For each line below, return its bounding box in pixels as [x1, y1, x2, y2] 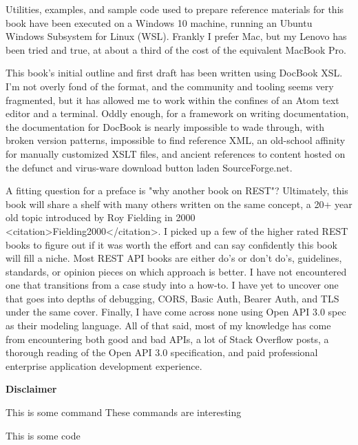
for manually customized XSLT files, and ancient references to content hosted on [6, 146, 346, 161]
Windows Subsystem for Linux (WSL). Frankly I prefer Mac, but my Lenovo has [6, 29, 347, 43]
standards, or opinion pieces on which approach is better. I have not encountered [6, 264, 347, 278]
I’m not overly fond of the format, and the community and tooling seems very [6, 79, 334, 93]
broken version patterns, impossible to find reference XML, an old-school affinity [6, 133, 346, 147]
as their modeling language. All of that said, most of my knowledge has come [6, 318, 331, 333]
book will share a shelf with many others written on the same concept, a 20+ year [6, 196, 352, 211]
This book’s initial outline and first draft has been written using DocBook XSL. [6, 65, 343, 80]
